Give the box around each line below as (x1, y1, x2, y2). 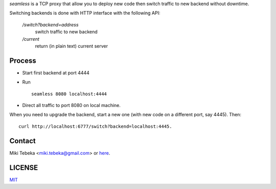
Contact (9, 137, 36, 145)
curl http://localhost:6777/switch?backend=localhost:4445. (18, 123, 172, 129)
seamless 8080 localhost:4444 (31, 91, 107, 97)
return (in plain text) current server (35, 43, 108, 49)
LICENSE (9, 163, 38, 172)
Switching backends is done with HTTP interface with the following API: (9, 10, 160, 16)
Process (9, 56, 36, 65)
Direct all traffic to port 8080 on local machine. (22, 102, 121, 109)
